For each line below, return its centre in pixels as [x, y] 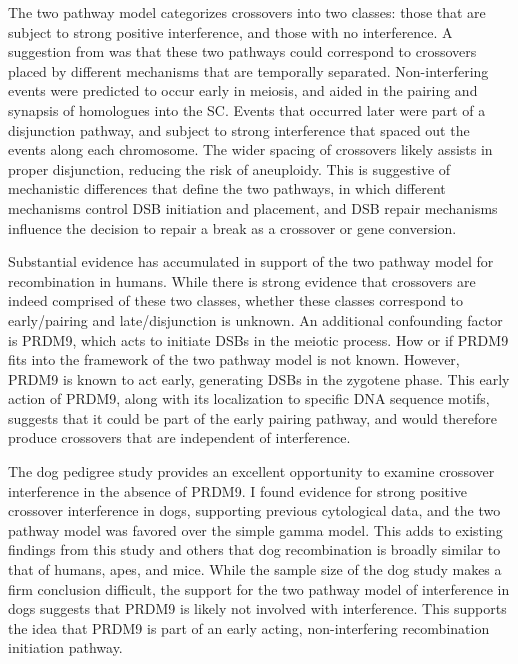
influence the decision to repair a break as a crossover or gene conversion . [232, 227]
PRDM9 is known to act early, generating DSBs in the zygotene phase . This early [259, 378]
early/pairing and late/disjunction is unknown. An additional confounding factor [255, 319]
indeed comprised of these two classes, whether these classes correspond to [236, 300]
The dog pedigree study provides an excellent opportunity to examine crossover [251, 471]
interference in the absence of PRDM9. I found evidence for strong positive [238, 490]
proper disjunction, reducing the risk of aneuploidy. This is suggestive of [229, 168]
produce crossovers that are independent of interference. [179, 437]
